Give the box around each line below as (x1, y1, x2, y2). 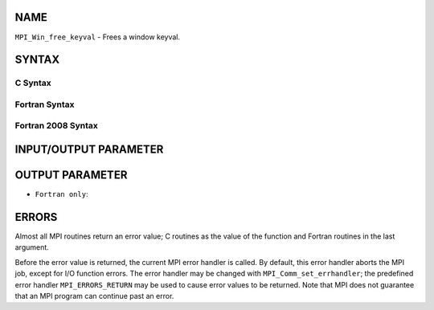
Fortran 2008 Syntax (14, 120, 98, 132)
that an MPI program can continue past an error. (14, 292, 174, 300)
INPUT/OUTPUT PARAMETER (14, 143, 164, 157)
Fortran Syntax (14, 99, 75, 110)
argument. (14, 243, 50, 252)
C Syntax (14, 77, 51, 88)
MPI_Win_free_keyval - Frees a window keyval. (14, 32, 181, 42)
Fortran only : (35, 190, 88, 199)
